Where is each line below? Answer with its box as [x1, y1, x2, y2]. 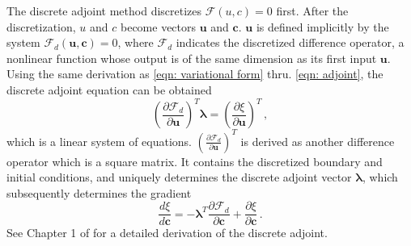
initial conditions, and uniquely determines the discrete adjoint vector [6, 169, 352, 186]
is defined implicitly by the [256, 18, 389, 35]
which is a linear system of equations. [6, 132, 192, 149]
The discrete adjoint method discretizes [6, 2, 202, 19]
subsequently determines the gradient [6, 184, 192, 201]
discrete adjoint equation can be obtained [6, 81, 212, 98]
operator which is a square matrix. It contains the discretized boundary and [6, 152, 383, 169]
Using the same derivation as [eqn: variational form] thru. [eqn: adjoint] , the [6, 65, 383, 82]
